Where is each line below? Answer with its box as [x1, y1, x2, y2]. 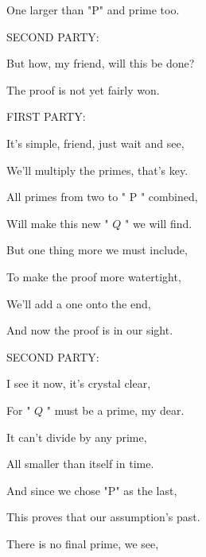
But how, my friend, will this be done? [6, 55, 195, 72]
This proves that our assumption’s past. [6, 509, 200, 525]
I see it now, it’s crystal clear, [6, 375, 151, 392]
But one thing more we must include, [6, 242, 188, 258]
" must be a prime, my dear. [46, 401, 185, 418]
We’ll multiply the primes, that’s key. [6, 161, 189, 178]
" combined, [140, 188, 198, 205]
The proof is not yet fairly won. [6, 81, 160, 98]
